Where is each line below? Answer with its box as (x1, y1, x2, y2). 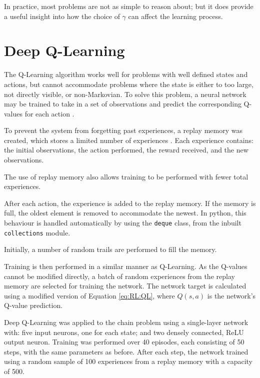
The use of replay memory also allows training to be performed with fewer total (4, 171, 248, 181)
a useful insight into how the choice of (4, 10, 120, 21)
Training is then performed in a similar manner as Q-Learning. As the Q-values (4, 260, 247, 271)
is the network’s (207, 290, 256, 300)
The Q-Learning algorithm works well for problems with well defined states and (4, 69, 248, 79)
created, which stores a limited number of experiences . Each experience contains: (4, 134, 253, 145)
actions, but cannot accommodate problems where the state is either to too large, (4, 78, 253, 89)
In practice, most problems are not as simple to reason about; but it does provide (4, 1, 253, 11)
